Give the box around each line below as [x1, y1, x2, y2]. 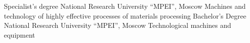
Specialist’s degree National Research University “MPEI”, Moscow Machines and [4, 1, 246, 11]
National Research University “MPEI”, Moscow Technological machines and [4, 20, 231, 30]
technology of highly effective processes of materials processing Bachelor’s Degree [4, 10, 247, 21]
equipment [4, 29, 35, 40]
